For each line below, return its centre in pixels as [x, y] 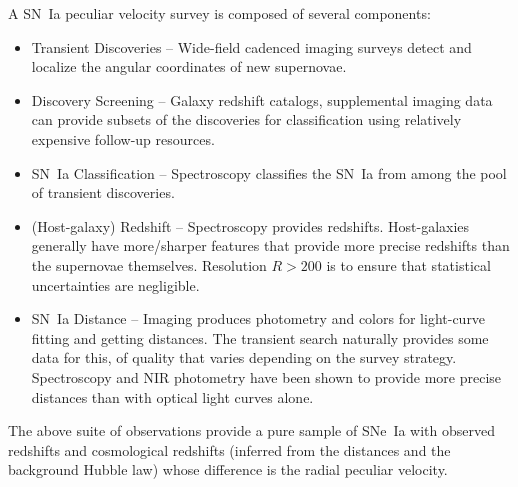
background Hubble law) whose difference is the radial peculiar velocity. [228, 469]
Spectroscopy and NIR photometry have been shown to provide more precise [266, 376]
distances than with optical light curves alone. [172, 396]
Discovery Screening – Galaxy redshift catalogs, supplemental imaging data [262, 99]
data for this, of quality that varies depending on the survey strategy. [244, 357]
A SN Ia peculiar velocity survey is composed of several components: [219, 13]
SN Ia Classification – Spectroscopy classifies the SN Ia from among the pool [269, 172]
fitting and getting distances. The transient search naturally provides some [260, 337]
